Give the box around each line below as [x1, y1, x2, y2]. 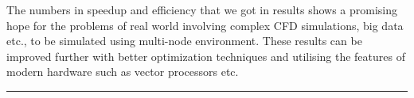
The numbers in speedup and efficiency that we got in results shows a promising [6, 2, 398, 17]
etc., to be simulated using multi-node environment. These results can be [6, 32, 362, 49]
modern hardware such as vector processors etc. [6, 63, 239, 80]
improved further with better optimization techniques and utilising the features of [6, 47, 405, 64]
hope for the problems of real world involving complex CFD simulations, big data [6, 17, 404, 33]
